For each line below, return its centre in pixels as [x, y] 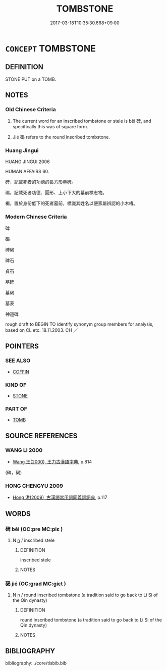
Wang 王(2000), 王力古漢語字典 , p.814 [52, 462]
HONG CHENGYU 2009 [34, 486]
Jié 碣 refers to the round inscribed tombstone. [61, 137]
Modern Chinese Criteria [36, 217]
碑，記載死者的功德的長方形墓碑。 [41, 182]
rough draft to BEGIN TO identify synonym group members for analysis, [79, 324]
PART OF [16, 408]
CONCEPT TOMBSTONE [50, 48]
